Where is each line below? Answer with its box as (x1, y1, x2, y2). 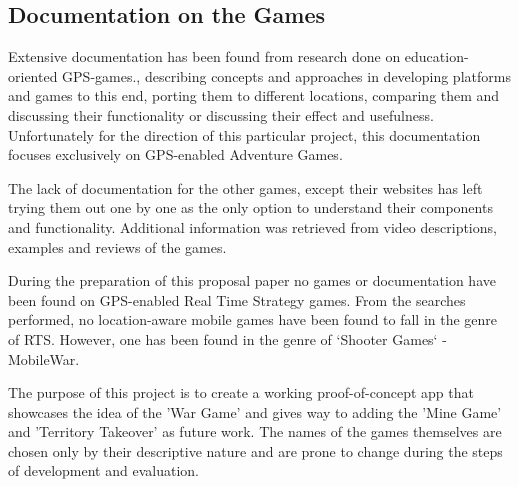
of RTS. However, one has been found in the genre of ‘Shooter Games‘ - (8, 328, 447, 349)
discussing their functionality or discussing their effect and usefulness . (8, 104, 434, 125)
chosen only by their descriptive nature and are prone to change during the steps (8, 440, 503, 461)
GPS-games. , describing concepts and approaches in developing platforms (62, 65, 511, 86)
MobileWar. (8, 348, 80, 369)
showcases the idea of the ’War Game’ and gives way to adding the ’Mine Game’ (8, 401, 502, 422)
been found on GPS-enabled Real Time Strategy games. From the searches (8, 289, 466, 310)
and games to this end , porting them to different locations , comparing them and (8, 85, 500, 106)
